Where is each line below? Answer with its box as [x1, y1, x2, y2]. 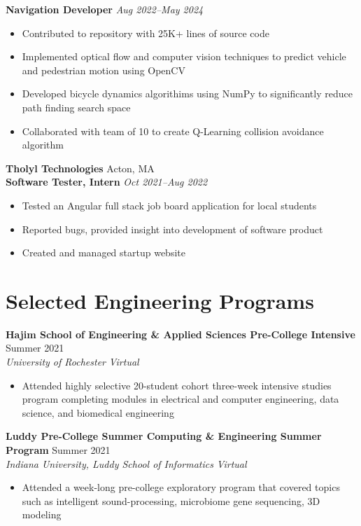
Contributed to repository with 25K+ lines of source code [22, 25, 269, 40]
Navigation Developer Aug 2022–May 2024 [6, 2, 204, 16]
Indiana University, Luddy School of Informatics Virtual [6, 456, 247, 471]
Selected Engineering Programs [6, 286, 314, 314]
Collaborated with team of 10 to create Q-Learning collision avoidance [22, 123, 324, 138]
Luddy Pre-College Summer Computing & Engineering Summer [6, 429, 322, 443]
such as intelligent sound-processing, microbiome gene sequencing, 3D [22, 493, 320, 508]
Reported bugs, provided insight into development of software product [22, 221, 323, 236]
